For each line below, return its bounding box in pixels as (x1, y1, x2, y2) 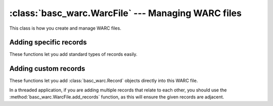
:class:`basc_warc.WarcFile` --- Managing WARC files (9, 8, 242, 19)
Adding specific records (9, 38, 87, 47)
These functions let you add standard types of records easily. (9, 51, 138, 57)
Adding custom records (9, 64, 85, 73)
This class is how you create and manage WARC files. (9, 25, 121, 31)
